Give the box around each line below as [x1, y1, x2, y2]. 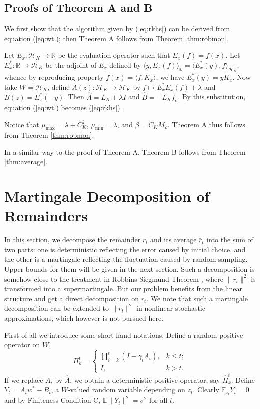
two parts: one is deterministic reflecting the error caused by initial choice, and [4, 244, 246, 254]
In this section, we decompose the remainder [4, 234, 141, 245]
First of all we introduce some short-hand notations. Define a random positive [4, 329, 243, 340]
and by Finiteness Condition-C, [4, 395, 101, 405]
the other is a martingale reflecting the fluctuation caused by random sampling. [4, 254, 248, 264]
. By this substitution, [178, 91, 246, 102]
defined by [109, 59, 141, 70]
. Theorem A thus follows [167, 119, 245, 129]
